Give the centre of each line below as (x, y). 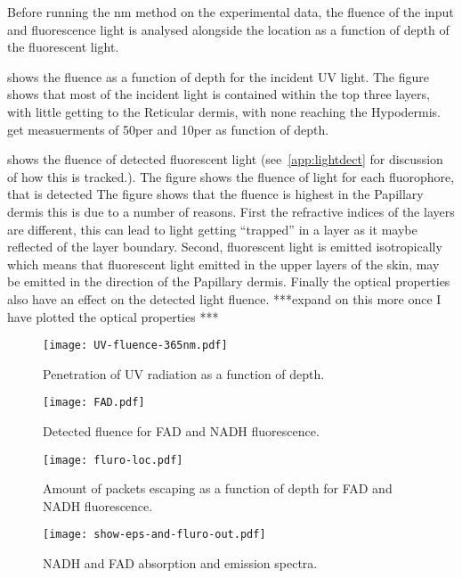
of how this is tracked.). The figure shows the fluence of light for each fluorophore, (231, 176)
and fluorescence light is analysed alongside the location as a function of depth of (228, 29)
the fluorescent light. (63, 47)
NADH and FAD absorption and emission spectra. (180, 563)
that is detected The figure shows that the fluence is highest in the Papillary (215, 194)
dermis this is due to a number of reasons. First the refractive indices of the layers (231, 211)
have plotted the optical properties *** (113, 316)
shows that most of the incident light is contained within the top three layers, (219, 94)
